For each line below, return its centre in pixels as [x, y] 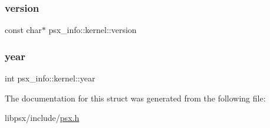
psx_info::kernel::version [93, 30]
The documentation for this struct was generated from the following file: [135, 98]
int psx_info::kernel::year [50, 78]
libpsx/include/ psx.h [42, 118]
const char [23, 30]
